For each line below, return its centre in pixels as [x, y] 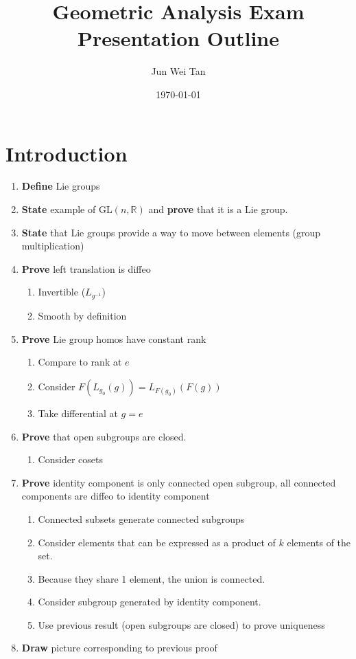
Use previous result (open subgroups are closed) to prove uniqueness [181, 624]
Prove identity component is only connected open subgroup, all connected [179, 482]
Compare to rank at [80, 362]
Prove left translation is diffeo [86, 268]
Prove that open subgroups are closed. [104, 436]
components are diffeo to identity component [116, 496]
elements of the [319, 542]
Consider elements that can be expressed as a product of [157, 542]
